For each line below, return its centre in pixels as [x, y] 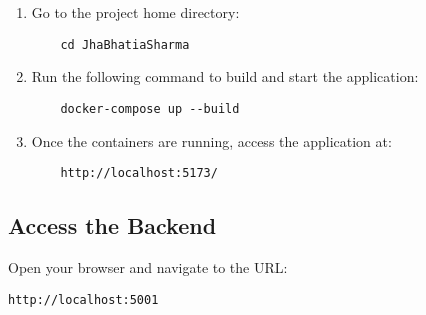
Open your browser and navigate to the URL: [148, 266]
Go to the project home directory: [135, 12]
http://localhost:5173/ [139, 173]
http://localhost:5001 [83, 299]
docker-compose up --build [150, 108]
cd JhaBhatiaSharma [125, 44]
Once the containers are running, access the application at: [211, 140]
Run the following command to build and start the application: [225, 76]
